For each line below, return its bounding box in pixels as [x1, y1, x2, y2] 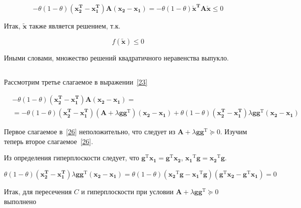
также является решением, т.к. [29, 21, 121, 30]
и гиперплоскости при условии [81, 186, 174, 197]
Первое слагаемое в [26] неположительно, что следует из [4, 126, 175, 137]
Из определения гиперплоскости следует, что [4, 152, 139, 163]
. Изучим [220, 126, 247, 137]
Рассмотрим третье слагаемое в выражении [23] [4, 76, 148, 87]
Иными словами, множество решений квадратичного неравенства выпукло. [4, 52, 229, 62]
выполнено [4, 196, 36, 206]
